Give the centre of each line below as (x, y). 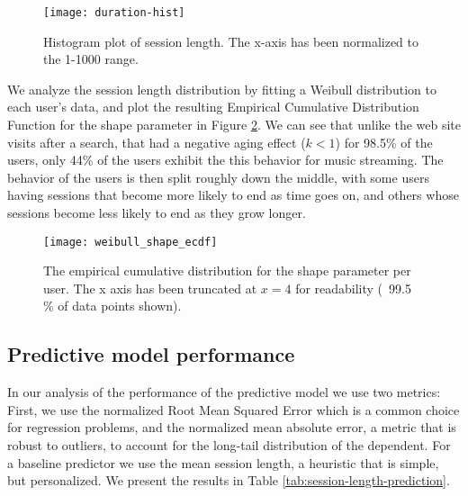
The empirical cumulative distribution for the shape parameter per (227, 271)
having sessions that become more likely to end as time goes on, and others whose (233, 195)
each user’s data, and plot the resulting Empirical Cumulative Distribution (213, 107)
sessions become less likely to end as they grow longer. (157, 212)
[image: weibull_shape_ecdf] (130, 242)
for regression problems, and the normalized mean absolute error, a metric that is (232, 427)
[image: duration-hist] (114, 13)
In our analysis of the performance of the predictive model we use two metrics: (224, 392)
